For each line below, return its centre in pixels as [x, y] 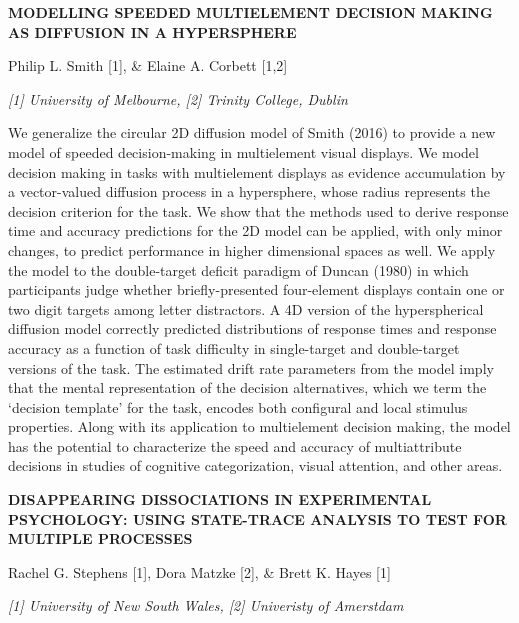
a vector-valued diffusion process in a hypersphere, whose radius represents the [249, 191]
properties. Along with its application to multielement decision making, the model [259, 426]
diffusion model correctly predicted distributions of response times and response [252, 328]
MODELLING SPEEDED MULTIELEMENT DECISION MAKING [250, 12]
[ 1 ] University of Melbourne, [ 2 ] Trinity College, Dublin [178, 98]
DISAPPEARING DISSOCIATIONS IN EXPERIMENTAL [220, 499]
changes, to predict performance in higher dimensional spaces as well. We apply [252, 249]
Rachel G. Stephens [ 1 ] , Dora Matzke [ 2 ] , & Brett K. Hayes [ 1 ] [199, 571]
